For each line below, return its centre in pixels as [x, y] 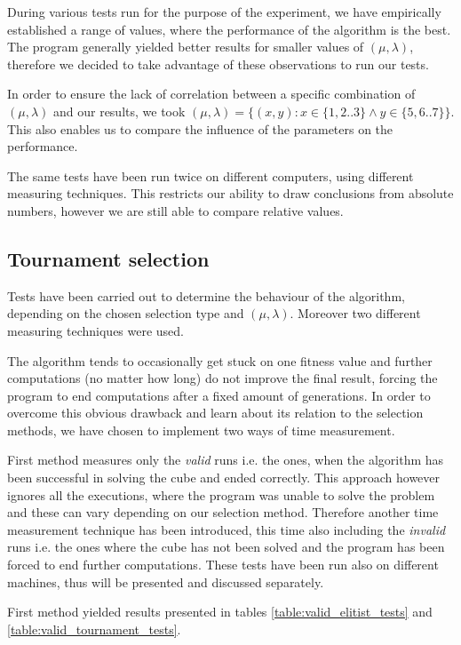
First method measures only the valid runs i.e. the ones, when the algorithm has [226, 460]
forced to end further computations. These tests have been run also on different [223, 565]
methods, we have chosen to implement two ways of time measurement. [201, 430]
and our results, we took [119, 111]
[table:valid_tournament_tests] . [94, 629]
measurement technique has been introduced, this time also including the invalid [227, 529]
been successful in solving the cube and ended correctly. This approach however [224, 478]
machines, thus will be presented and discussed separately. [166, 581]
